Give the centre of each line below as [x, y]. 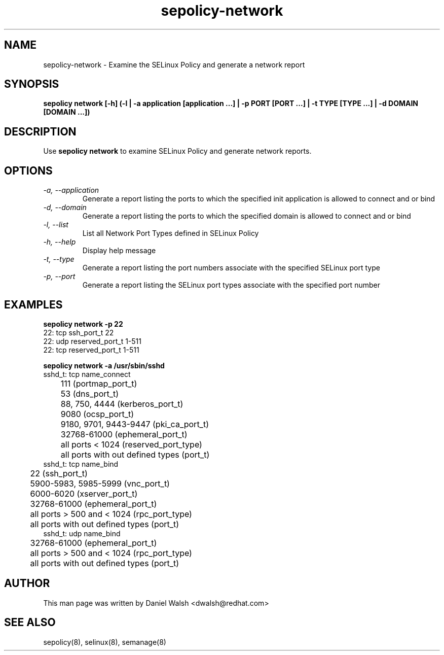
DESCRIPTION [40, 131]
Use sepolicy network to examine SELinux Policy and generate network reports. [177, 151]
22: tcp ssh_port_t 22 [79, 332]
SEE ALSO [30, 623]
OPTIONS [28, 170]
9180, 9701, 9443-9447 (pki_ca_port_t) [135, 424]
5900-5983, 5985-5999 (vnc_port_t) [100, 483]
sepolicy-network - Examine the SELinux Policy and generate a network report [174, 64]
